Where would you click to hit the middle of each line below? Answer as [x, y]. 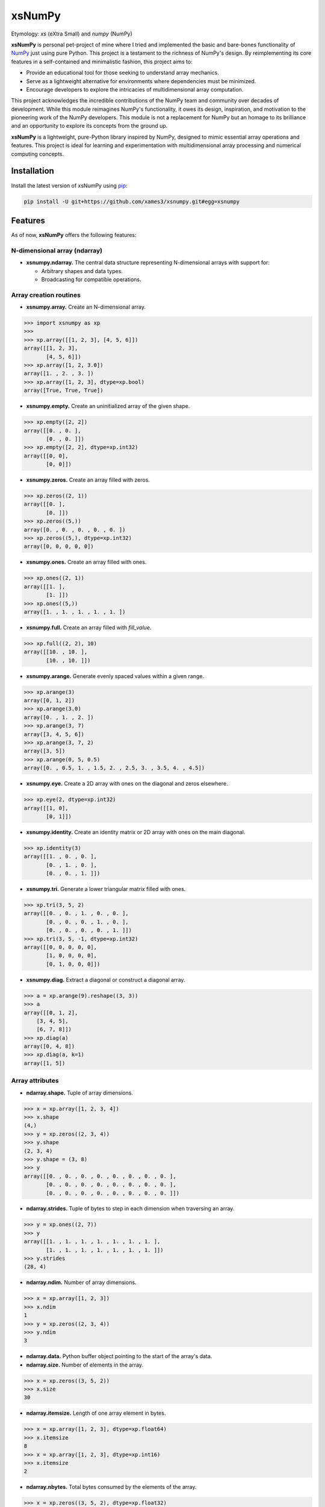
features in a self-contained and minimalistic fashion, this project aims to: [102, 61]
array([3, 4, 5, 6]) [54, 734]
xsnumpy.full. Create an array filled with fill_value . [89, 628]
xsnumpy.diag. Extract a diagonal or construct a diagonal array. [106, 980]
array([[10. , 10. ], [56, 652]
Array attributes [35, 1081]
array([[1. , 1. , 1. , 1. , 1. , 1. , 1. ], [92, 1241]
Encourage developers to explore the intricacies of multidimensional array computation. [135, 89]
